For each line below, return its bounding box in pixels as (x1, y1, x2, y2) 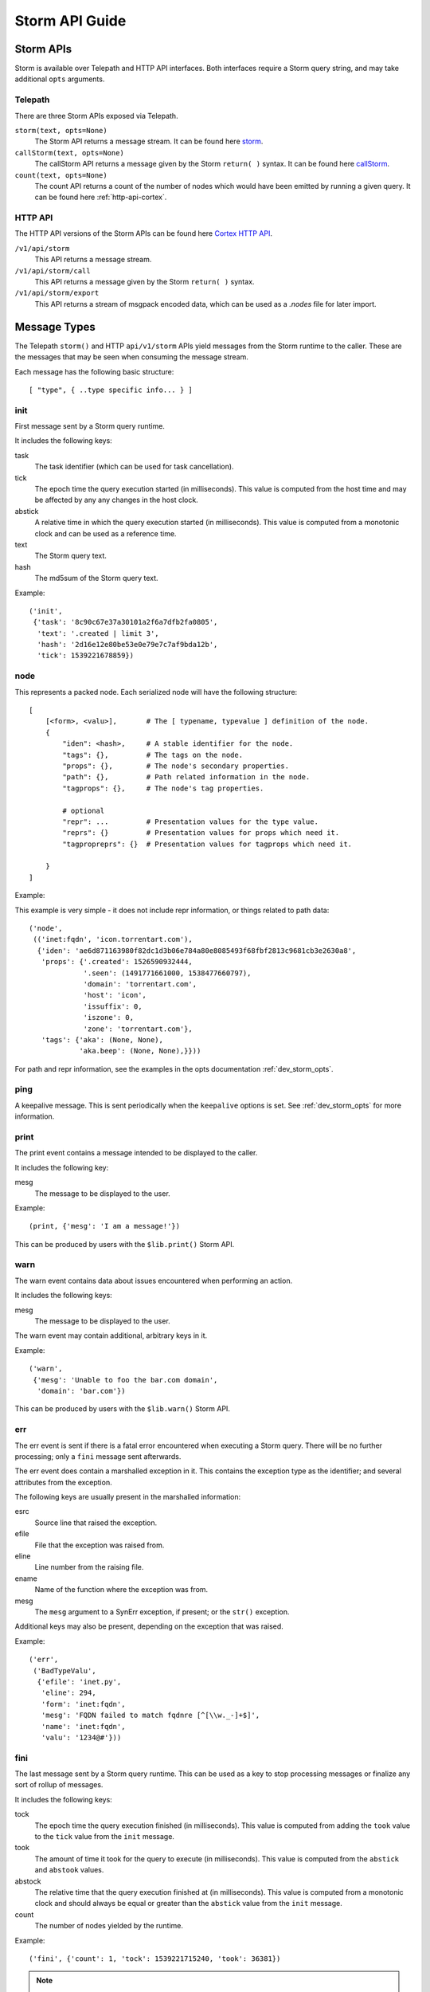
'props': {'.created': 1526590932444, (41, 957, 193, 967)
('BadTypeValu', (33, 1666, 96, 1675)
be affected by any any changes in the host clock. (34, 495, 198, 505)
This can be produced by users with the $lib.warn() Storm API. (14, 1404, 231, 1414)
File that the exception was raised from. (34, 1540, 165, 1550)
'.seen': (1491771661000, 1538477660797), (83, 968, 252, 978)
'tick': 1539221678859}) (37, 651, 135, 661)
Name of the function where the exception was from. (34, 1585, 209, 1594)
